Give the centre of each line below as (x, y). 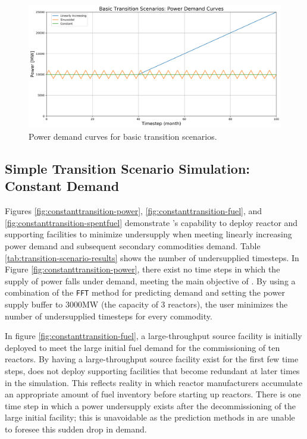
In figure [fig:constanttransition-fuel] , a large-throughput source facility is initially (153, 336)
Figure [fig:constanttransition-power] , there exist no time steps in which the (142, 269)
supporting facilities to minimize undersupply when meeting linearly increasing (148, 234)
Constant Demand (62, 186)
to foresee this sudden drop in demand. (76, 429)
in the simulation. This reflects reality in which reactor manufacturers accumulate (154, 382)
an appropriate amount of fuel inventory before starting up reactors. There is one (153, 394)
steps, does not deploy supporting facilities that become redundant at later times (152, 371)
